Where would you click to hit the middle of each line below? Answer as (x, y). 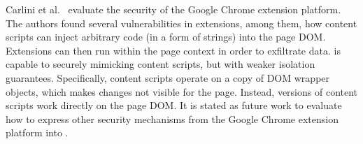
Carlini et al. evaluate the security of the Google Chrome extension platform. (173, 9)
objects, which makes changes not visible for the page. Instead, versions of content (182, 91)
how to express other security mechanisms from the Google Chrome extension (172, 118)
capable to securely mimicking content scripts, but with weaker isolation (161, 64)
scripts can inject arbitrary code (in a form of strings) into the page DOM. (166, 37)
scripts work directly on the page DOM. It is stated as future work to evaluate (174, 105)
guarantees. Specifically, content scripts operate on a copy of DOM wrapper (168, 77)
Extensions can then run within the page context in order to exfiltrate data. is (173, 50)
